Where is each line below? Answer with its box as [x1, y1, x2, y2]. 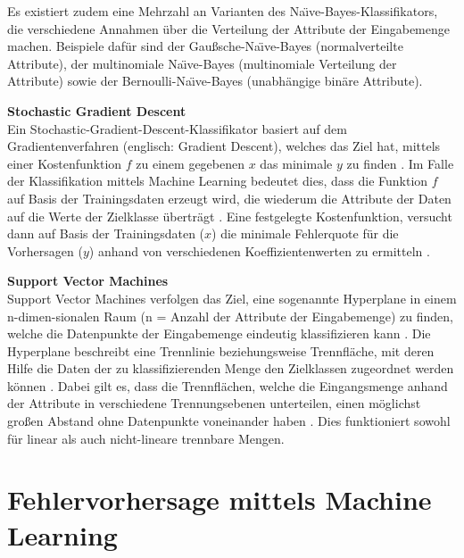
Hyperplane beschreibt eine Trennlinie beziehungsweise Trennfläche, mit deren [7, 341, 435, 360]
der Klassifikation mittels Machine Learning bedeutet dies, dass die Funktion [7, 171, 428, 190]
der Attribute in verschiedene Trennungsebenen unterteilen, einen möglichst [7, 394, 421, 412]
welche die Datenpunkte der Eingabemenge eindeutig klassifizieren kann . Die [7, 324, 431, 343]
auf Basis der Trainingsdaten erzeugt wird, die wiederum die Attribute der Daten [7, 188, 452, 207]
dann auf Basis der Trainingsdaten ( [7, 224, 205, 243]
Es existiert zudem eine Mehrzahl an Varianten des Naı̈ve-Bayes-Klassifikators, [7, 2, 438, 20]
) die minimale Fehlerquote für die [211, 224, 399, 243]
